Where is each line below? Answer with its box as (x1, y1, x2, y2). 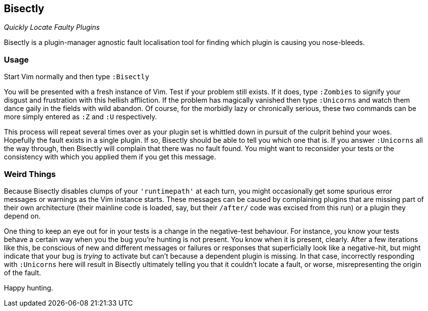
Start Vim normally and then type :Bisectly (4, 72, 149, 81)
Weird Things (4, 169, 56, 179)
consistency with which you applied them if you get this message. (4, 153, 216, 161)
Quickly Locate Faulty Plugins (4, 23, 100, 32)
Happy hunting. (4, 283, 53, 292)
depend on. (4, 211, 41, 220)
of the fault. (4, 268, 41, 277)
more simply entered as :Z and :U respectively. (4, 112, 157, 121)
